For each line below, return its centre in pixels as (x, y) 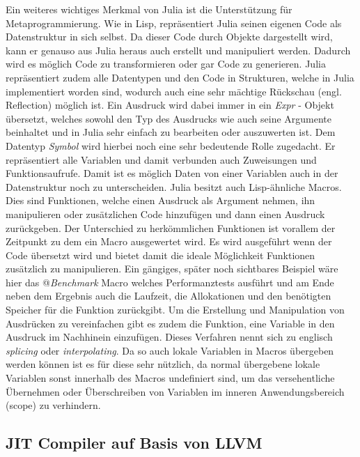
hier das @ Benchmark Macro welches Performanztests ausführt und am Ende (170, 282)
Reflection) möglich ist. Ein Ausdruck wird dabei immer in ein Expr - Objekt (170, 105)
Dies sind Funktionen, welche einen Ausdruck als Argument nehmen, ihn (161, 200)
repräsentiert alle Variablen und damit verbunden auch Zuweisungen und (161, 159)
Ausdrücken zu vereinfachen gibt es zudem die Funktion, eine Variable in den (170, 323)
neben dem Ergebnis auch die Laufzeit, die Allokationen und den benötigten (169, 296)
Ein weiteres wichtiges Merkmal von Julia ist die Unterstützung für (149, 9)
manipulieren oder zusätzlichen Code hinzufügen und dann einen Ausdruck (165, 214)
